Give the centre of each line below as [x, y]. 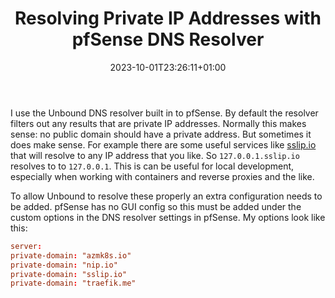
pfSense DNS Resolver [168, 39]
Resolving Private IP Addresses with [168, 18]
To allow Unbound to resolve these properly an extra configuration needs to [166, 196]
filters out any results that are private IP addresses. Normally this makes [158, 123]
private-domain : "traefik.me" [73, 283]
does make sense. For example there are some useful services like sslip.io [163, 144]
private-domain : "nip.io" [64, 265]
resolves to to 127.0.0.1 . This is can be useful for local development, [152, 166]
